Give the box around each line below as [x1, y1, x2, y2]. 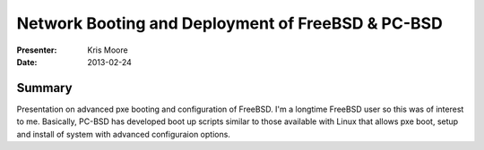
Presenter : [16, 45, 57, 55]
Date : [16, 56, 38, 67]
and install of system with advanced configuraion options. [16, 129, 230, 139]
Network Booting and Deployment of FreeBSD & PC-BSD [16, 13, 443, 33]
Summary [16, 80, 73, 96]
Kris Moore [87, 45, 129, 55]
